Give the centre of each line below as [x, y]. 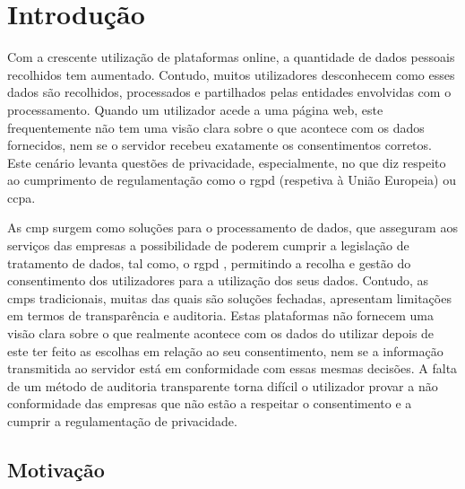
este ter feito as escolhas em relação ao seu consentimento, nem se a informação [225, 350]
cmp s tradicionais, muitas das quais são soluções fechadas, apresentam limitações [229, 297]
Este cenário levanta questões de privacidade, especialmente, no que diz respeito [227, 162]
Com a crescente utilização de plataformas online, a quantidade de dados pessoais [231, 57]
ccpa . [22, 197]
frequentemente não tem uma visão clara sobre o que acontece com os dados [216, 127]
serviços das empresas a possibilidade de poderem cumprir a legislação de [208, 245]
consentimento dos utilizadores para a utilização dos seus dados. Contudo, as [218, 280]
